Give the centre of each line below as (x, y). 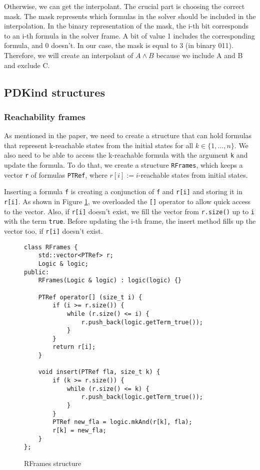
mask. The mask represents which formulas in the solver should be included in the (130, 16)
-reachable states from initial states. (193, 174)
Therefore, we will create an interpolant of (69, 55)
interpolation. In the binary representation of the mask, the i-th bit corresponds (126, 26)
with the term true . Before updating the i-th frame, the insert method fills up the (130, 221)
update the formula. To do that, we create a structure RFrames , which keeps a (123, 165)
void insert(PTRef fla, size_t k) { (99, 372)
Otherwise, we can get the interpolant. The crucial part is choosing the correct (124, 6)
